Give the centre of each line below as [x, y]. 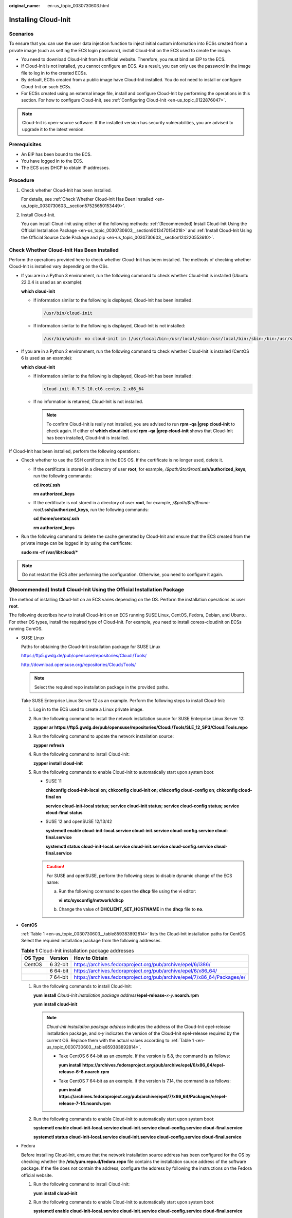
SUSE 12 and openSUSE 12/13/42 [79, 821]
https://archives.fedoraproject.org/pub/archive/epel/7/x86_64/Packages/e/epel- [143, 1097]
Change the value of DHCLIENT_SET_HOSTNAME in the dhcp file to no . [131, 909]
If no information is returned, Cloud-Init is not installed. [88, 401]
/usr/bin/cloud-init [68, 313]
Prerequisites [25, 145]
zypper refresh [49, 745]
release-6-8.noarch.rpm [84, 1072]
